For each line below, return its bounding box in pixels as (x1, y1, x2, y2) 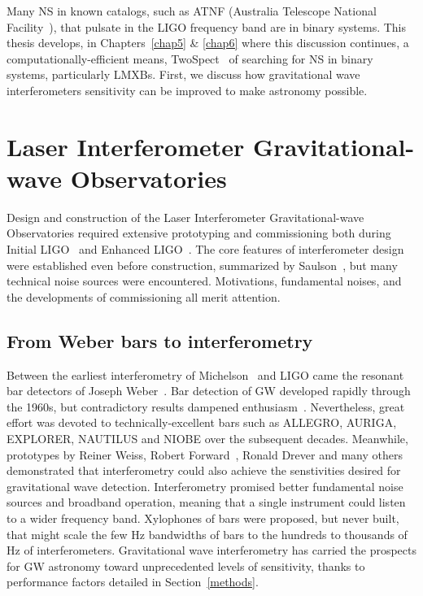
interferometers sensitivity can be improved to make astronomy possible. (7, 81, 368, 98)
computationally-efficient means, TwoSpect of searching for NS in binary (7, 50, 373, 67)
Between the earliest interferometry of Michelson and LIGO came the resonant (7, 366, 404, 383)
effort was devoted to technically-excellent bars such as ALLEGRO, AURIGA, (7, 414, 397, 431)
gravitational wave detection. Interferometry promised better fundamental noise (7, 477, 403, 494)
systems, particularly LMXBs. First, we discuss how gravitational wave (7, 66, 360, 83)
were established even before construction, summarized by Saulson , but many (7, 256, 398, 273)
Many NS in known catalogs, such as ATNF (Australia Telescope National (7, 2, 377, 19)
